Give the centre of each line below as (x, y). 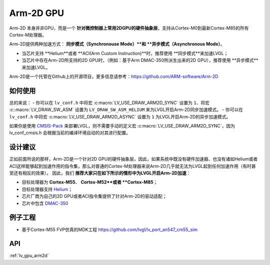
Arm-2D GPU (37, 13)
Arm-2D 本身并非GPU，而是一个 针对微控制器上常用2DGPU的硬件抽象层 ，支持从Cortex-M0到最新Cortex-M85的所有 (129, 28)
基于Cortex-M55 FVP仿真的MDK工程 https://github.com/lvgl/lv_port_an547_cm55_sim (109, 229)
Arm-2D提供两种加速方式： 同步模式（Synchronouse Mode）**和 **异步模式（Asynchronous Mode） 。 (117, 44)
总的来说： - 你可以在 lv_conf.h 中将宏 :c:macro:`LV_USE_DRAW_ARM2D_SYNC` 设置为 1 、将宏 (109, 102)
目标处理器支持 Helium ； (47, 189)
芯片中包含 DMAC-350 (45, 203)
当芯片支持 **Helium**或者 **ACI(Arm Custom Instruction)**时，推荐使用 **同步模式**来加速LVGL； (125, 53)
